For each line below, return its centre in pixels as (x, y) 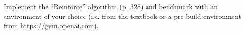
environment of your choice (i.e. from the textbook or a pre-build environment (122, 16)
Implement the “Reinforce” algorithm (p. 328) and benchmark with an (111, 6)
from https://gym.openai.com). (51, 25)
